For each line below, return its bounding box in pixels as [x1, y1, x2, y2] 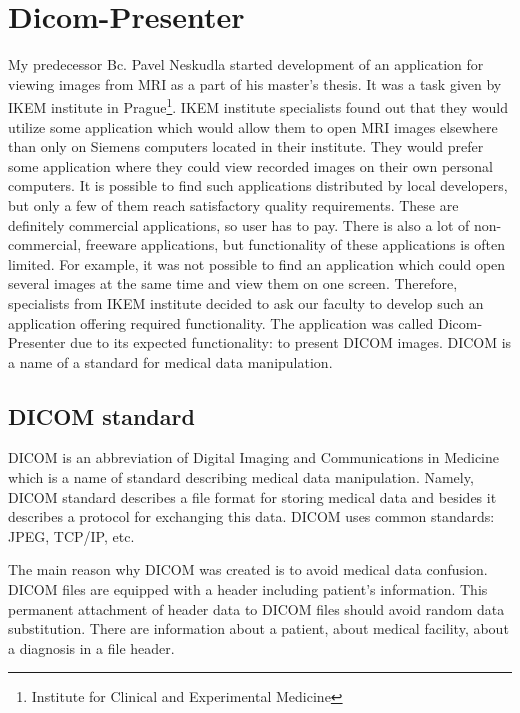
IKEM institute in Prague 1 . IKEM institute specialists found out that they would [8, 94, 509, 117]
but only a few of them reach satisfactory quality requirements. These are [8, 194, 459, 215]
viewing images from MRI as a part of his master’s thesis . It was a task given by [8, 73, 502, 94]
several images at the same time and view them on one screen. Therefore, [8, 273, 458, 294]
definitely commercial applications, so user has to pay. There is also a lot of [8, 214, 470, 235]
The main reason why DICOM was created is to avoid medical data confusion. [8, 559, 488, 580]
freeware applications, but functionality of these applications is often [85, 234, 506, 255]
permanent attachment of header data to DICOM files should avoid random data [8, 598, 505, 619]
